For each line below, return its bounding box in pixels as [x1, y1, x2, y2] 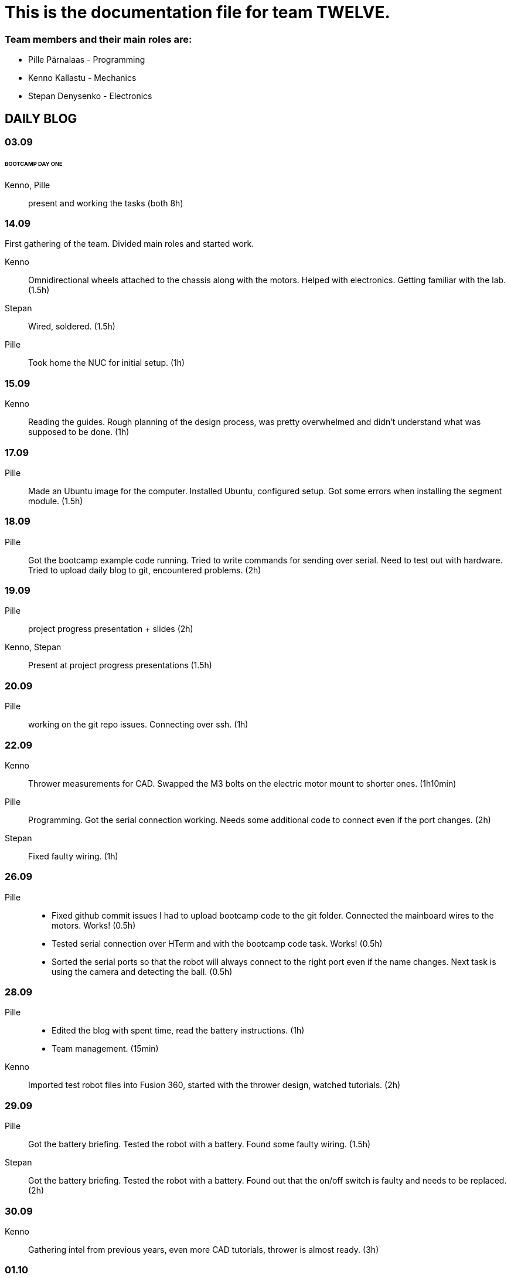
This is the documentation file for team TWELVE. [5, 2, 390, 22]
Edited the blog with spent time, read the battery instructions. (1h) [52, 1025, 305, 1036]
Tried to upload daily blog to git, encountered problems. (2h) [28, 565, 261, 575]
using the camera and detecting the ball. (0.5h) [52, 966, 233, 977]
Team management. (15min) [52, 1044, 159, 1054]
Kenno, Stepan [5, 642, 62, 652]
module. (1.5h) [28, 495, 83, 506]
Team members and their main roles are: [5, 33, 192, 45]
